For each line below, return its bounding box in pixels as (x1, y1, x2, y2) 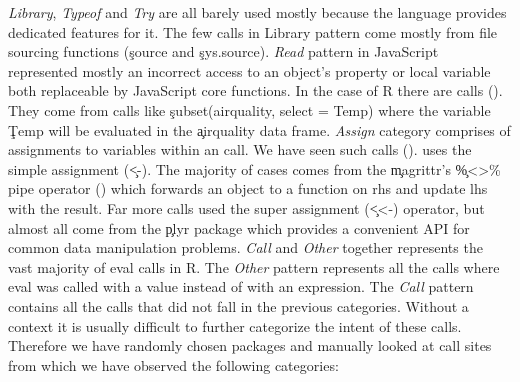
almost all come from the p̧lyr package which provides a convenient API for (8, 217, 470, 238)
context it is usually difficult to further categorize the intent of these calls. (8, 315, 462, 336)
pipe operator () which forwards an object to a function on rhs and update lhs (8, 178, 488, 199)
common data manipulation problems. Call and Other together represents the (8, 237, 483, 258)
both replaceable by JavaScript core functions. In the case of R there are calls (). (8, 80, 503, 101)
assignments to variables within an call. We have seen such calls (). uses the (8, 139, 472, 160)
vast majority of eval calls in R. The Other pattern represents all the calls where (8, 256, 500, 277)
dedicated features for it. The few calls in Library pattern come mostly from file (8, 21, 498, 42)
